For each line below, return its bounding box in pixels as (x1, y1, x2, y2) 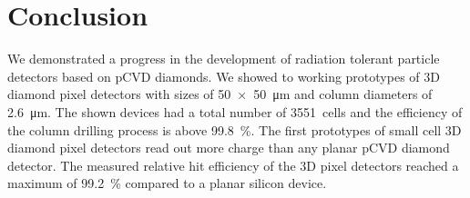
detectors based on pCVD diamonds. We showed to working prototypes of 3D (7, 66, 440, 85)
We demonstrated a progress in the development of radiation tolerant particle (7, 49, 440, 68)
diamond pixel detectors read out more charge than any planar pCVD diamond (7, 138, 450, 157)
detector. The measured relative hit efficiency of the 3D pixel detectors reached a (7, 155, 459, 174)
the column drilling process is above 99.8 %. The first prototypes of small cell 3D (7, 120, 462, 139)
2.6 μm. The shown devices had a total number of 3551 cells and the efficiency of (7, 102, 463, 121)
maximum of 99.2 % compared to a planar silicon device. (7, 173, 327, 193)
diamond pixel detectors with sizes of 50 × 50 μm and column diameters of (7, 84, 433, 104)
